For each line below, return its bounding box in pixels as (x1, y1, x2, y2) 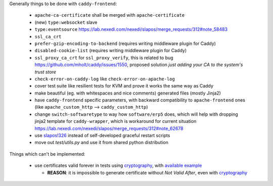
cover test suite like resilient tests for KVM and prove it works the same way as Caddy (34, 83, 213, 89)
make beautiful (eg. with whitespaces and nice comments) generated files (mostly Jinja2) (34, 90, 221, 96)
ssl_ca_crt (34, 33, 62, 39)
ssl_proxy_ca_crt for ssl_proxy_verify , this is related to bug (34, 55, 174, 61)
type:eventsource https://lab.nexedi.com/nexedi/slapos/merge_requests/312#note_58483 (34, 26, 227, 32)
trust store (34, 69, 57, 75)
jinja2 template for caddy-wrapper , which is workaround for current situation (34, 118, 197, 124)
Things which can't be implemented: (9, 151, 85, 157)
